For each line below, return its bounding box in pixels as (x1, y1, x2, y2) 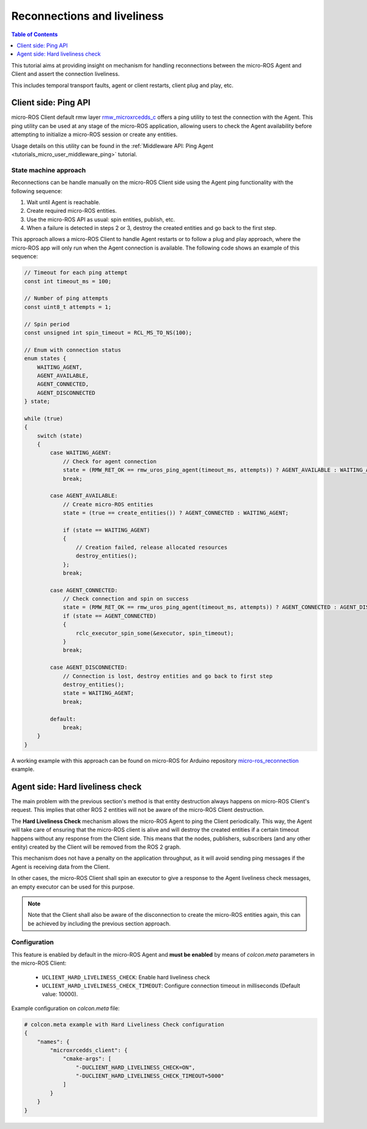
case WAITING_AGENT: (50, 450, 112, 456)
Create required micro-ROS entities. (26, 207, 117, 215)
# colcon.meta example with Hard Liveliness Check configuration (24, 1021, 224, 1028)
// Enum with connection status (24, 346, 122, 353)
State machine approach (11, 166, 86, 174)
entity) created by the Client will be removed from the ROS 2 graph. (11, 843, 182, 851)
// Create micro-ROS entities (62, 500, 154, 508)
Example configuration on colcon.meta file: (11, 1005, 120, 1012)
